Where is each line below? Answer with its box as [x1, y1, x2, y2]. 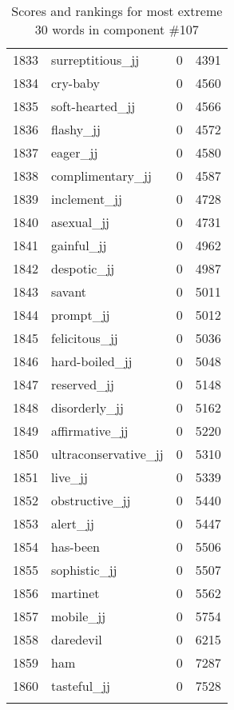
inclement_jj [51, 189, 122, 208]
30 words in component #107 [34, 20, 199, 38]
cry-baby [51, 74, 100, 92]
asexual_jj [51, 213, 110, 231]
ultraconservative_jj [51, 445, 164, 463]
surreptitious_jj [51, 50, 140, 69]
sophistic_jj [51, 560, 117, 579]
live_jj [51, 468, 88, 486]
